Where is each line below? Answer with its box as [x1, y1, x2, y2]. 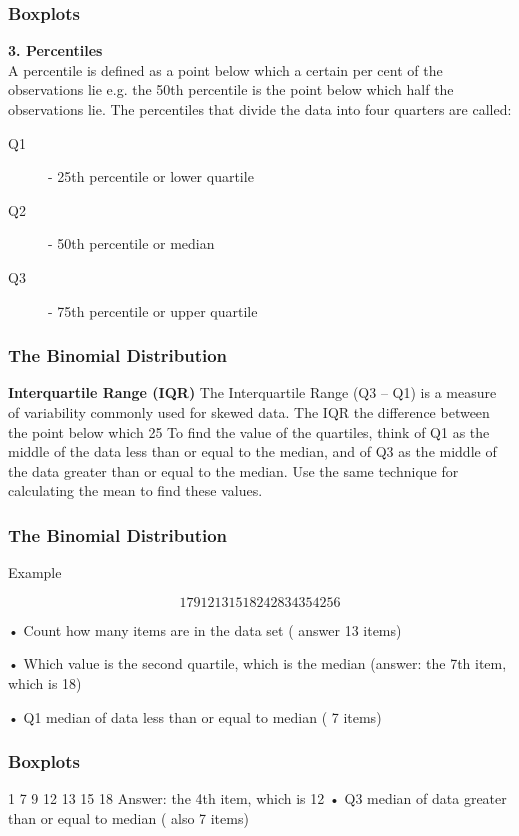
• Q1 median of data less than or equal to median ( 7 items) [8, 706, 382, 727]
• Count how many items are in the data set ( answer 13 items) [8, 619, 402, 640]
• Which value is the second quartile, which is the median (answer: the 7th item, [8, 653, 507, 674]
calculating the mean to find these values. [8, 480, 263, 501]
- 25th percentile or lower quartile [48, 166, 254, 187]
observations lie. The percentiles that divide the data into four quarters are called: [8, 99, 512, 119]
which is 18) [8, 672, 82, 693]
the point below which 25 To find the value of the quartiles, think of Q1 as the [8, 421, 490, 442]
